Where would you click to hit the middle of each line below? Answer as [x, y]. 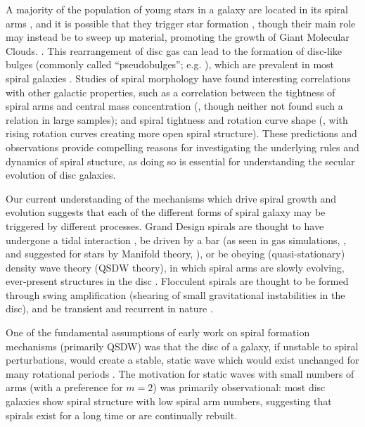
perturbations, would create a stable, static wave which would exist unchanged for [182, 360]
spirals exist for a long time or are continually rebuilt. [122, 415]
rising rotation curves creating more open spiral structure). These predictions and [181, 133]
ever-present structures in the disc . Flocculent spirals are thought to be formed [177, 281]
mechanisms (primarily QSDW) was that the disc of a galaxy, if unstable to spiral [182, 346]
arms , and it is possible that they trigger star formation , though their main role [181, 23]
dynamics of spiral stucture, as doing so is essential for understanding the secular [180, 161]
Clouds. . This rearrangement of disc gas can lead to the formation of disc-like [174, 50]
